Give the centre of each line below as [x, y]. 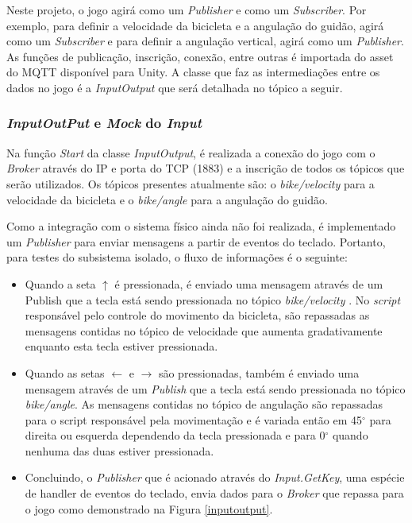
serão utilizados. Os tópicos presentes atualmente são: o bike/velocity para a [191, 183]
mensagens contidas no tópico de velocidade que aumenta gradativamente [204, 330]
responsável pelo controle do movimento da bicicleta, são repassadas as [197, 315]
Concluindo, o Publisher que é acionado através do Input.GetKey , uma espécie [215, 477]
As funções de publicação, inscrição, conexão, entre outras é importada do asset [200, 56]
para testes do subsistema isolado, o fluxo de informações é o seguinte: [177, 257]
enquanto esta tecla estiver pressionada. [121, 346]
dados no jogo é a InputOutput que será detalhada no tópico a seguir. [175, 87]
